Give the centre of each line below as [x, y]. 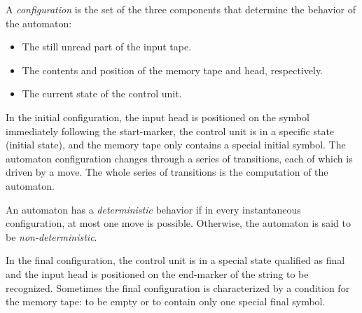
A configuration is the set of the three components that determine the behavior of [181, 9]
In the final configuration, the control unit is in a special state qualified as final [175, 260]
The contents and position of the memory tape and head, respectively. [173, 70]
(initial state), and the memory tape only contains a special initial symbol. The [176, 145]
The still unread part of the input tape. [107, 47]
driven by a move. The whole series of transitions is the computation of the [167, 172]
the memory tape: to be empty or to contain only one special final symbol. [166, 301]
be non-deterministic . [51, 236]
